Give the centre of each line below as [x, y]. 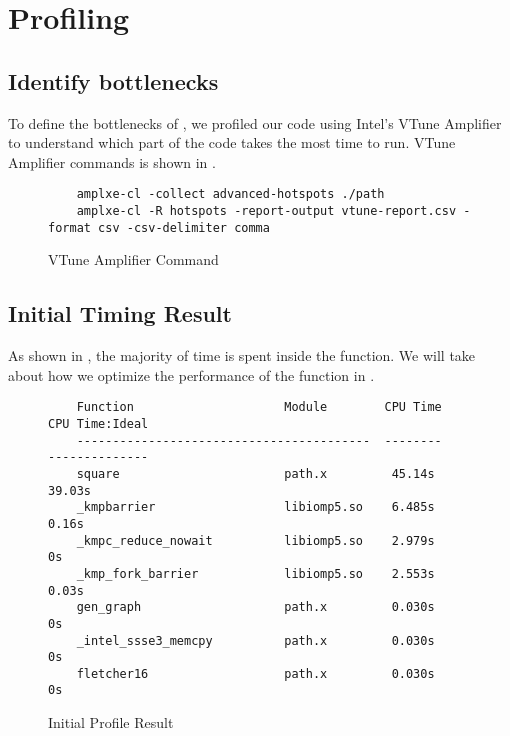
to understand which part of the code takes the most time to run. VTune [232, 142]
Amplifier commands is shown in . [112, 161]
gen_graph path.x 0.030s [255, 607]
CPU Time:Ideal [98, 423]
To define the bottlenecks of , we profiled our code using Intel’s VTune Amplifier [255, 122]
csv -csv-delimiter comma [184, 227]
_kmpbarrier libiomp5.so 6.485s [255, 507]
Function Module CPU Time [259, 407]
